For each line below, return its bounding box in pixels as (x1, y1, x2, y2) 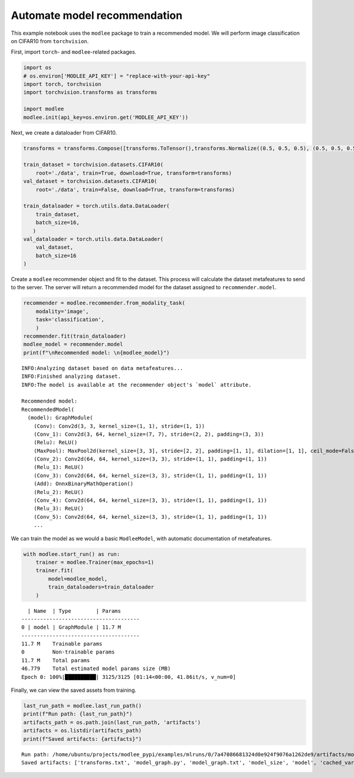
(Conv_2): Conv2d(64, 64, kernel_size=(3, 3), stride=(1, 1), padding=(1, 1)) (33, 456, 267, 463)
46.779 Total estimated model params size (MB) (21, 665, 171, 672)
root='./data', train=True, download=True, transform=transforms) (35, 169, 232, 176)
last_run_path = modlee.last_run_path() (23, 702, 142, 710)
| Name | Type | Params (27, 607, 121, 614)
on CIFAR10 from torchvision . (11, 37, 89, 44)
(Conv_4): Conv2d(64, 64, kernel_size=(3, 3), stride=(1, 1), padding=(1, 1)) (33, 497, 267, 504)
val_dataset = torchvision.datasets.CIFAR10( (23, 178, 158, 185)
